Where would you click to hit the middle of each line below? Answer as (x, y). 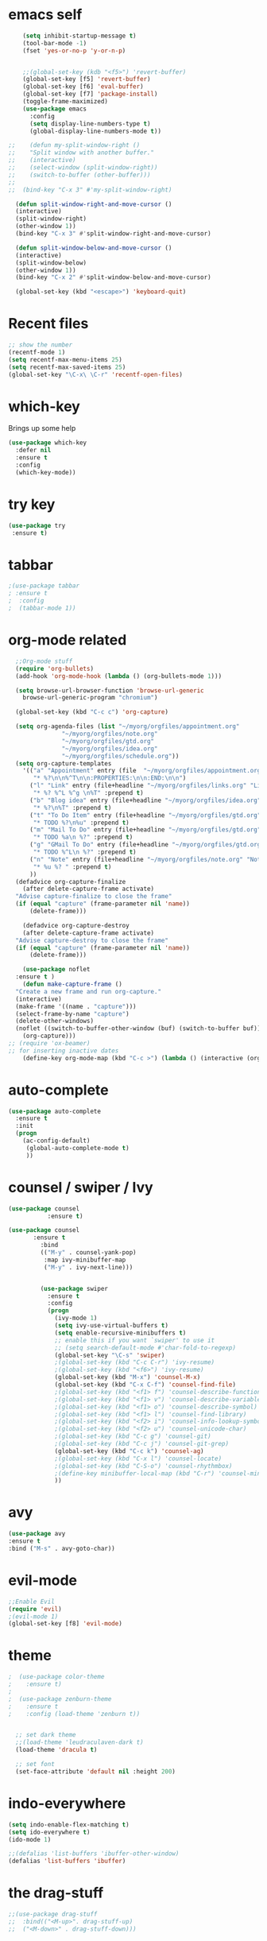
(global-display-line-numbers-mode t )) (95, 131)
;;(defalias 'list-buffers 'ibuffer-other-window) (94, 1854)
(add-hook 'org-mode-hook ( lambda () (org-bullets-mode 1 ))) (119, 676)
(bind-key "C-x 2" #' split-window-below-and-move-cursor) (114, 277)
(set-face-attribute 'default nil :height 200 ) (96, 1771)
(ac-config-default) (56, 1141)
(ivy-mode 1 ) (76, 1318)
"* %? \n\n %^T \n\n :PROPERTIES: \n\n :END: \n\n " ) (110, 778)
